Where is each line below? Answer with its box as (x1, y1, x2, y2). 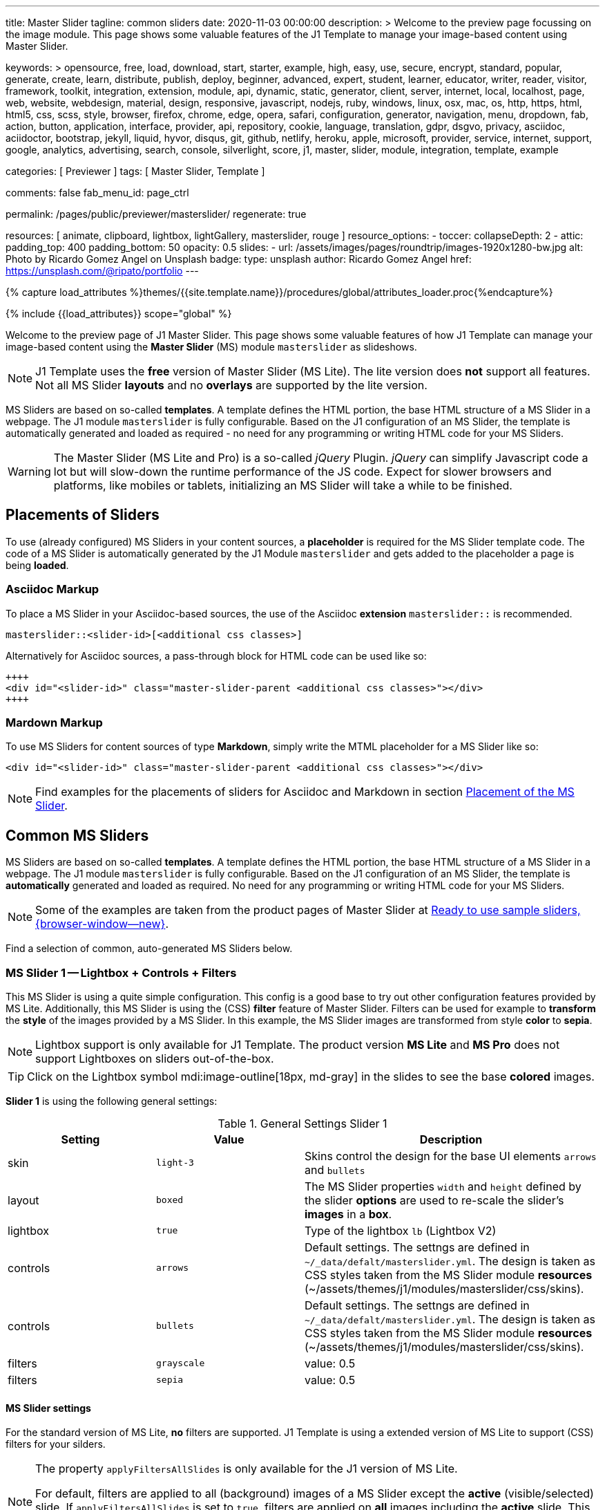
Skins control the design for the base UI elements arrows (305, 1148, 597, 1163)
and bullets (305, 1162, 365, 1177)
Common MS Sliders (6, 826, 149, 844)
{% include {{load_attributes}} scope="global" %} (6, 308, 232, 319)
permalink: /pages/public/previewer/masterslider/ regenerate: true (6, 208, 307, 220)
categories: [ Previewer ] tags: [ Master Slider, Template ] (6, 165, 265, 177)
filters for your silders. (6, 1438, 106, 1451)
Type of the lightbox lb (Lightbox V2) (305, 1223, 497, 1238)
